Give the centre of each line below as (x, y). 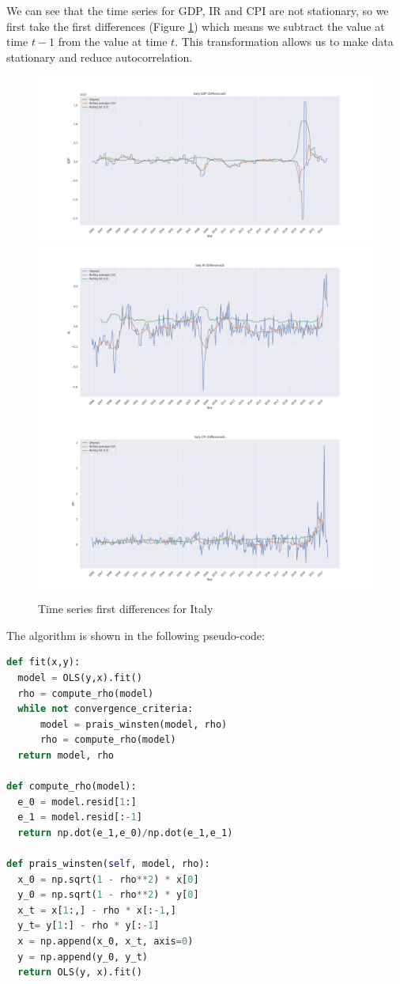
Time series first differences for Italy (126, 609)
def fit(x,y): (43, 662)
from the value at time (113, 42)
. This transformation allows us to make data (284, 42)
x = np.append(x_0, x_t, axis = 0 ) (106, 942)
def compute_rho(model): (72, 787)
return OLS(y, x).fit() (80, 973)
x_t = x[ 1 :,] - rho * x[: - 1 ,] (97, 910)
